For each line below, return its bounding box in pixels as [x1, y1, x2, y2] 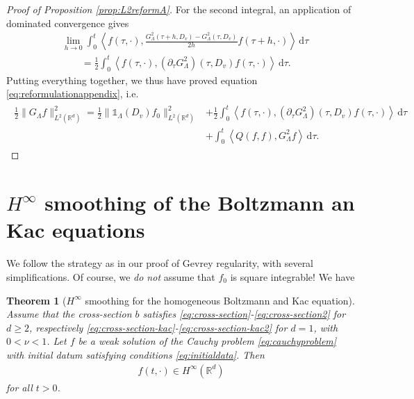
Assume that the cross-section [6, 307, 132, 321]
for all [6, 380, 33, 394]
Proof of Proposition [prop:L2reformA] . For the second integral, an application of [6, 2, 351, 16]
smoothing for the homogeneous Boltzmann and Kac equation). [85, 293, 355, 307]
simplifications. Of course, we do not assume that [6, 269, 215, 284]
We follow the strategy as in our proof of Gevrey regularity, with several [6, 256, 314, 270]
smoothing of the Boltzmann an [44, 188, 355, 217]
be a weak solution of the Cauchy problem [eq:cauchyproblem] [78, 334, 337, 348]
